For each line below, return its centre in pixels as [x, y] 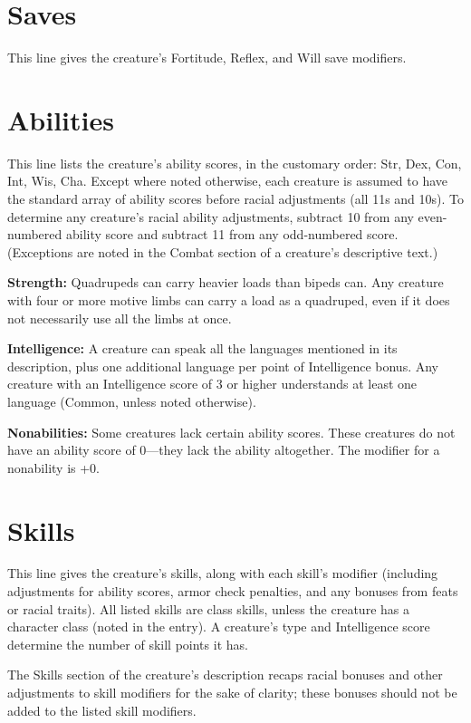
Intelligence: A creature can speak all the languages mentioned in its [202, 348]
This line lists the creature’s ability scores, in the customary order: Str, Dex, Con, [235, 163]
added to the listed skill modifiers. [102, 710]
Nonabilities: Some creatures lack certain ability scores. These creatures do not [231, 432]
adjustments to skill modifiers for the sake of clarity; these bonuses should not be [232, 693]
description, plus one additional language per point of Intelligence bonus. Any [223, 366]
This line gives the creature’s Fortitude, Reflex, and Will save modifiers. [207, 58]
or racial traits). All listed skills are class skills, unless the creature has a [208, 608]
